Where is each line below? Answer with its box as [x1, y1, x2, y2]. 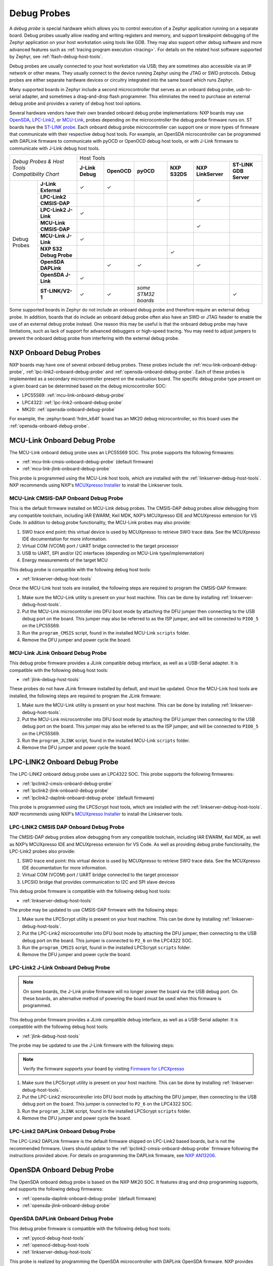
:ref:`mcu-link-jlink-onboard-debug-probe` [22, 466, 111, 472]
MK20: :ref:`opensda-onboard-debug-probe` [22, 407, 116, 412]
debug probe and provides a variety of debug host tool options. [9, 100, 142, 106]
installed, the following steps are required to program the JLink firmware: [9, 693, 161, 699]
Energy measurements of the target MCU [22, 557, 108, 563]
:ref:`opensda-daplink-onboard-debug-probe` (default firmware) [22, 1195, 157, 1201]
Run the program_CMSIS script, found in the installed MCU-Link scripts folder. [22, 629, 190, 636]
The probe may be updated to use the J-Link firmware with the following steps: [9, 1042, 174, 1048]
